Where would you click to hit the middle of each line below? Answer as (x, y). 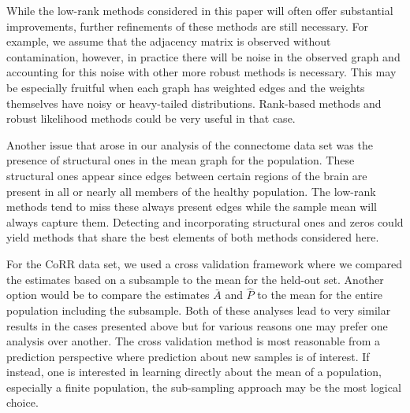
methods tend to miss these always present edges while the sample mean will (192, 206)
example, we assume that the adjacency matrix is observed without (169, 41)
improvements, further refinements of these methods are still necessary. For (188, 26)
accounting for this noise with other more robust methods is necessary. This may (201, 72)
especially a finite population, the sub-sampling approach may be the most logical (204, 387)
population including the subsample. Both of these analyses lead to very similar (199, 310)
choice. (22, 402)
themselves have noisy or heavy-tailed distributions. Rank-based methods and (194, 103)
